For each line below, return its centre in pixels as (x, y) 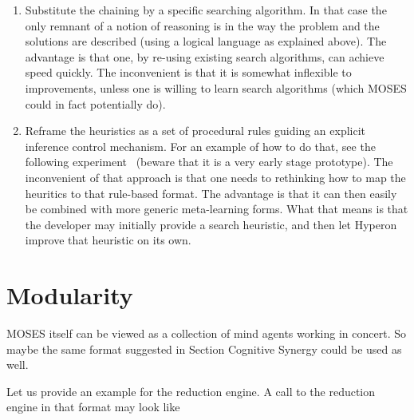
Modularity (70, 295)
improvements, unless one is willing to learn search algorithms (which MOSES (216, 87)
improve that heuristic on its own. (108, 240)
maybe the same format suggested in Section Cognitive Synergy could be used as (204, 349)
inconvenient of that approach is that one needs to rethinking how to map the (215, 177)
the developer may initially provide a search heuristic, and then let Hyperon (211, 224)
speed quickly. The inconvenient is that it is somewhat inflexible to (188, 72)
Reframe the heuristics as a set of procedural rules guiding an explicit (195, 131)
